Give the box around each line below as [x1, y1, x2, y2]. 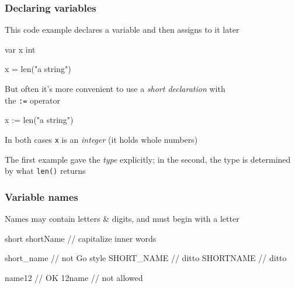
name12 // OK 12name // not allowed [5, 271, 143, 283]
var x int [5, 43, 36, 55]
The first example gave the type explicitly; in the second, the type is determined [5, 153, 291, 165]
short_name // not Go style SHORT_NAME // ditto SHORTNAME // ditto [5, 252, 287, 264]
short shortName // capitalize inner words [5, 232, 157, 244]
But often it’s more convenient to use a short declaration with [5, 83, 225, 94]
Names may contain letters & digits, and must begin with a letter [5, 212, 240, 224]
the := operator [5, 94, 60, 106]
